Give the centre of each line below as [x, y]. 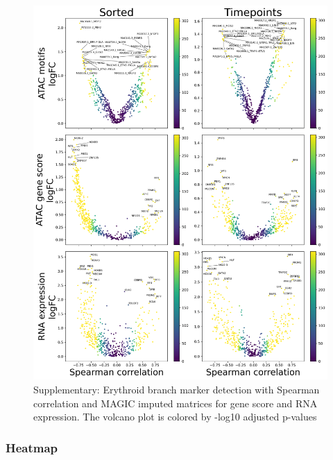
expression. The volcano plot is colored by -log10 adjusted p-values [175, 417]
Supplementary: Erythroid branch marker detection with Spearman [177, 389]
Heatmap [32, 447]
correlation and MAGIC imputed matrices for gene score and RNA [176, 403]
